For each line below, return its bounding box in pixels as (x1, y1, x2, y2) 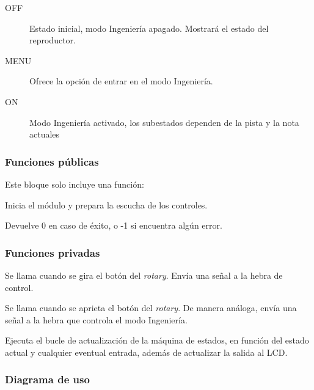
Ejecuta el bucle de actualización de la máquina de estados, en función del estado (5, 334, 309, 347)
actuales (29, 128, 60, 141)
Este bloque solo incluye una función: (5, 177, 144, 190)
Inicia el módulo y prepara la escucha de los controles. (5, 198, 208, 211)
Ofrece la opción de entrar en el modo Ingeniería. (29, 75, 213, 87)
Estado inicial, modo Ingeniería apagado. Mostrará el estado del (29, 21, 269, 34)
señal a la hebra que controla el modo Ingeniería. (5, 313, 188, 326)
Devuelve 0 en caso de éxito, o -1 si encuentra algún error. (5, 219, 222, 232)
